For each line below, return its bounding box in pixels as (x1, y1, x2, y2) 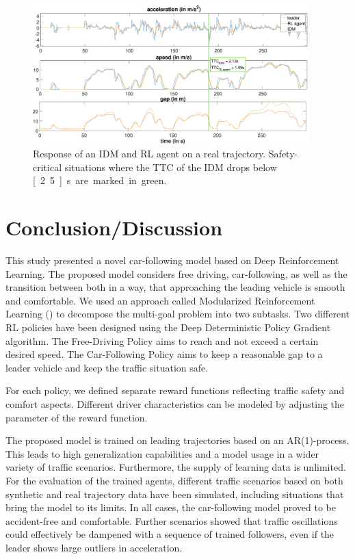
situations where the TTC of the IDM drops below (64, 159, 277, 174)
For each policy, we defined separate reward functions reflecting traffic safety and (5, 383, 345, 398)
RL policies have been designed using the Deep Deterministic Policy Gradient (5, 320, 331, 335)
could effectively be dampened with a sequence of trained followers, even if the (5, 527, 334, 541)
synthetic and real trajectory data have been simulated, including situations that (5, 486, 344, 501)
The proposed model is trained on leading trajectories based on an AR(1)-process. (5, 433, 350, 447)
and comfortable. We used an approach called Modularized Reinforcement (5, 293, 315, 307)
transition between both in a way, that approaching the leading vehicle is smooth (5, 280, 345, 294)
